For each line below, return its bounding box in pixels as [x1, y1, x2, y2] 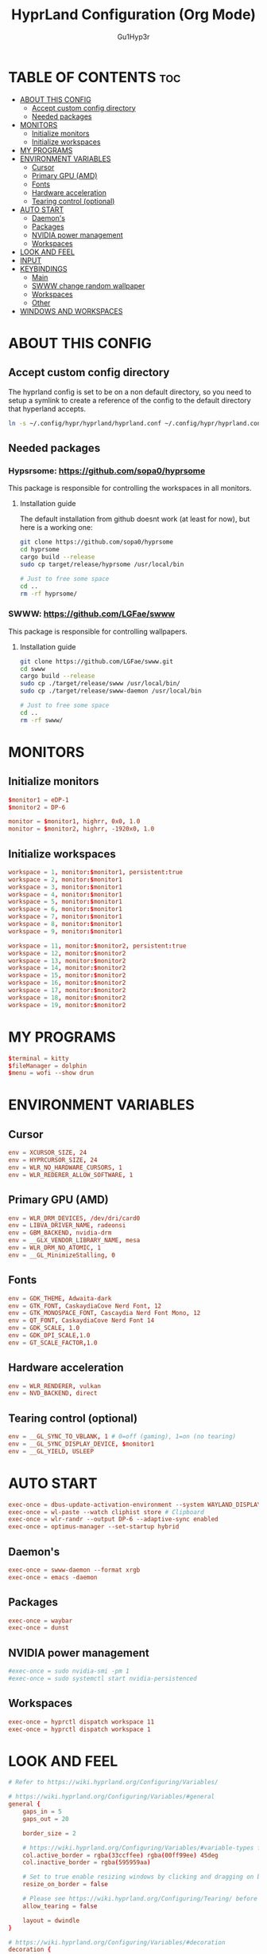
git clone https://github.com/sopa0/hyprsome [19, 538, 173, 547]
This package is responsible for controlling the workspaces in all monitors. [8, 484, 252, 493]
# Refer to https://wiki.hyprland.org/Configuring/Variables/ [8, 1779, 219, 1787]
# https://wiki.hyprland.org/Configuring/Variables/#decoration [8, 1938, 226, 1946]
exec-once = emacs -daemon [8, 1573, 98, 1581]
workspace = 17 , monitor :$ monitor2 [8, 987, 126, 995]
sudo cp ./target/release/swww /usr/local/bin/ [19, 680, 180, 688]
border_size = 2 [22, 1829, 77, 1838]
